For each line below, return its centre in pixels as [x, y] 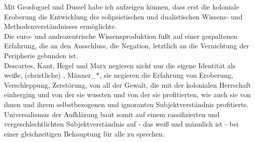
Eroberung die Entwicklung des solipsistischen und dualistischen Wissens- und [123, 16]
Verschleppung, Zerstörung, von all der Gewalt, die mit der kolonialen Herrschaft [127, 84]
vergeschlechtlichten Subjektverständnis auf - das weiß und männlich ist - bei [122, 124]
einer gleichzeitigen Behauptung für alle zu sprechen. [84, 133]
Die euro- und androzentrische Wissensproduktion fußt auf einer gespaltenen [121, 36]
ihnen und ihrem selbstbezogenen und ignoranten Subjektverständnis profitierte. [126, 104]
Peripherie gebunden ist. [41, 55]
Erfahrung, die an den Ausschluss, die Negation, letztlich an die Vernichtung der [127, 46]
